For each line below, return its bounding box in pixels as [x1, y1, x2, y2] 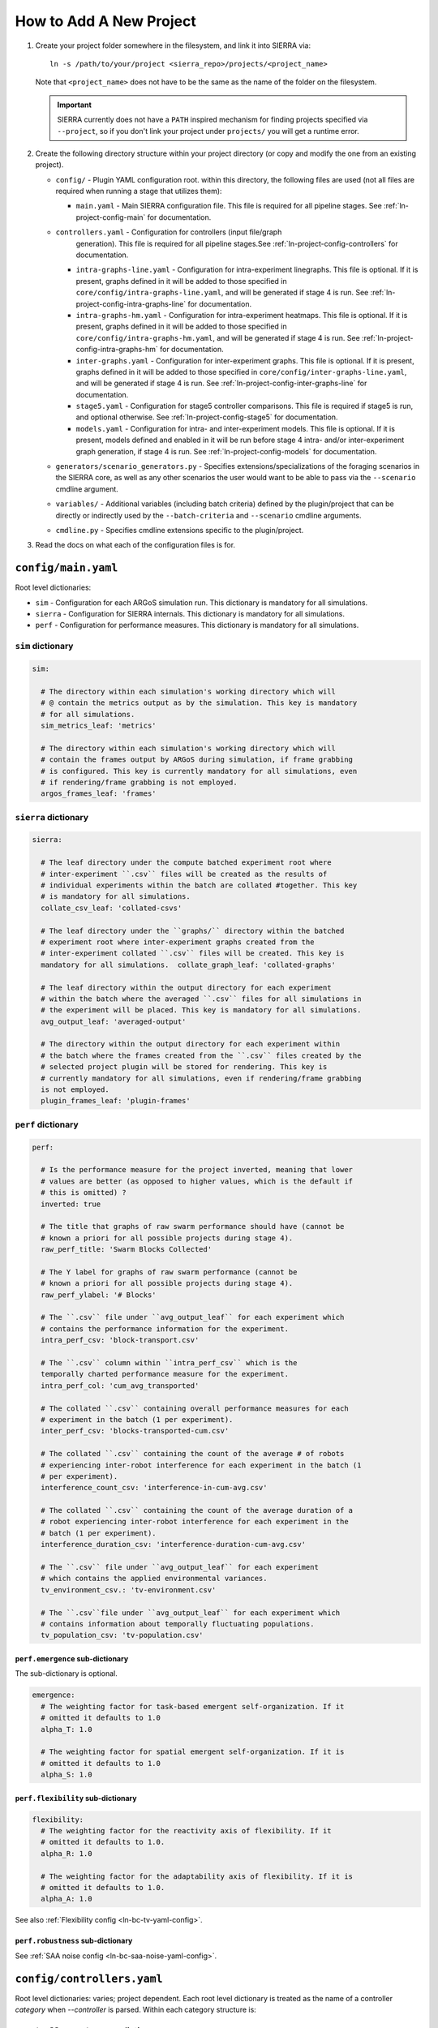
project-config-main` [75, 212, 146, 222]
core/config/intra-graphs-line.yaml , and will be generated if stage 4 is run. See [75, 288, 369, 298]
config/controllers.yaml [15, 1972, 163, 1985]
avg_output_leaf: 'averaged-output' [41, 1016, 187, 1026]
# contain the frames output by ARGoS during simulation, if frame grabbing [41, 755, 353, 764]
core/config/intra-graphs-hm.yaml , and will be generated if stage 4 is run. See [75, 333, 360, 342]
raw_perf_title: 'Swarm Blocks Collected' [41, 1245, 213, 1254]
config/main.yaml [15, 561, 118, 575]
